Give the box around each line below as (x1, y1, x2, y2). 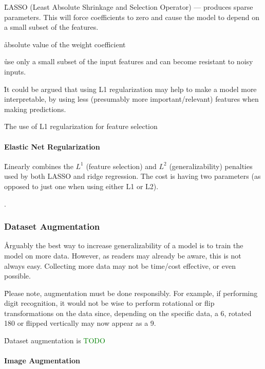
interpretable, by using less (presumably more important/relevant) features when (4, 94, 259, 104)
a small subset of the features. (4, 22, 99, 32)
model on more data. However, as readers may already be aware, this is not (4, 250, 241, 261)
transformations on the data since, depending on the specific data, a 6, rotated (4, 307, 252, 318)
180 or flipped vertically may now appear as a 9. (4, 318, 156, 328)
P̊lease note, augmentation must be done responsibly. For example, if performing (4, 287, 258, 298)
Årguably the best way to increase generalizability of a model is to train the (4, 240, 243, 251)
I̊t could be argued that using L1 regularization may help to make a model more (4, 83, 257, 94)
